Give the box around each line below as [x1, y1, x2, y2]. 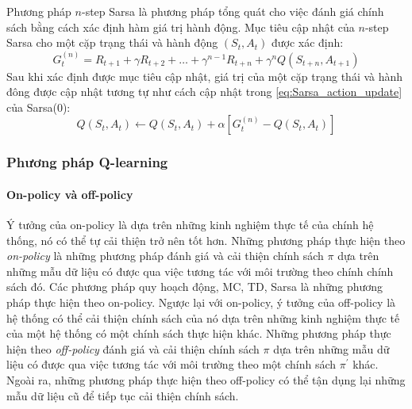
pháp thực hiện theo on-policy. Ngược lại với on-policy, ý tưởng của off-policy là [6, 293, 396, 310]
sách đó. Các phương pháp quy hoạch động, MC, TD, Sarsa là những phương [6, 278, 383, 295]
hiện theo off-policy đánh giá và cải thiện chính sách [6, 340, 260, 357]
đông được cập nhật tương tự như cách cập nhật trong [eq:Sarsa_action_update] [6, 83, 402, 100]
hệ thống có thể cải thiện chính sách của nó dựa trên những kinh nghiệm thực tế [6, 309, 400, 326]
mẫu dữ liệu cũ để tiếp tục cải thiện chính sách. [6, 387, 239, 403]
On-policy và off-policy [6, 185, 133, 202]
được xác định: [271, 34, 344, 51]
